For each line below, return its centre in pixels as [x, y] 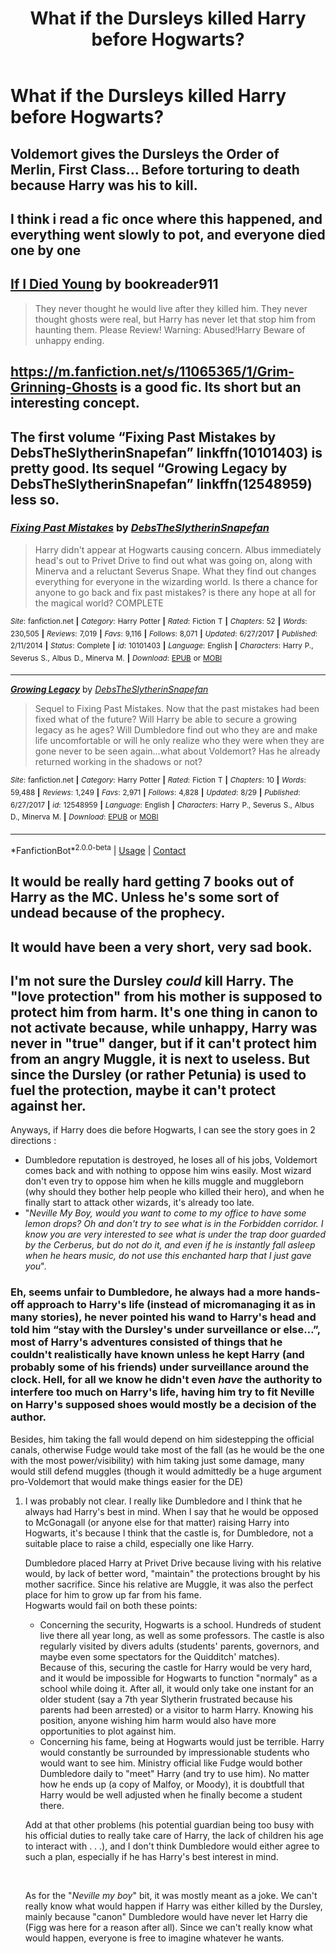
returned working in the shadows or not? [118, 762]
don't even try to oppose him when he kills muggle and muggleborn [164, 1181]
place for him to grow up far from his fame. [113, 1594]
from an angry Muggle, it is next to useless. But [160, 1058]
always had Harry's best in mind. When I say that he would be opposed [171, 1511]
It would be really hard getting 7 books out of [152, 882]
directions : [33, 1141]
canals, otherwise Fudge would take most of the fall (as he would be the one [167, 1449]
